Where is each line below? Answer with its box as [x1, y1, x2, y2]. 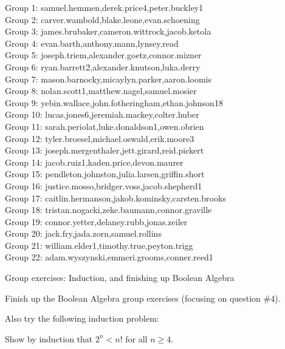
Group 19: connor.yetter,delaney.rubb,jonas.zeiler [5, 215, 188, 228]
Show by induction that [5, 332, 93, 345]
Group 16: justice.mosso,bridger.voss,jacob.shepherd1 [5, 179, 202, 192]
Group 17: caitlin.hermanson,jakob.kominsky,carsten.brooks [5, 191, 226, 204]
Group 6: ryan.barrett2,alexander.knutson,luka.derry [5, 60, 201, 73]
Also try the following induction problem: [5, 312, 159, 325]
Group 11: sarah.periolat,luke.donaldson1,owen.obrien [5, 120, 204, 132]
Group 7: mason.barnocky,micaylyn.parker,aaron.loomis [5, 72, 212, 85]
